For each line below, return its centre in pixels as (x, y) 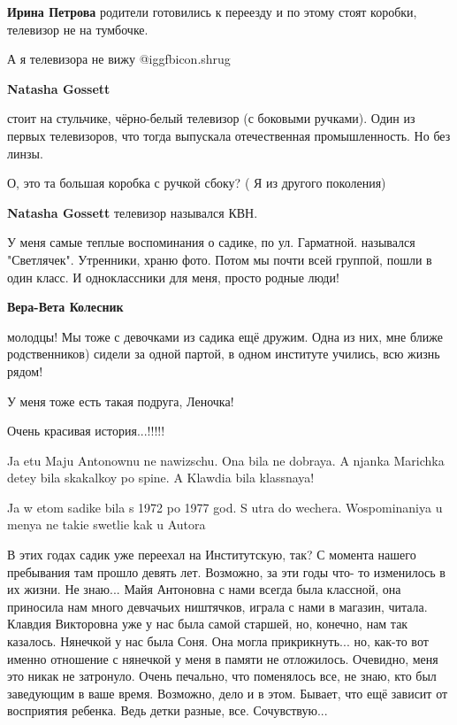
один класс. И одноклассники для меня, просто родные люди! (173, 277)
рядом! (25, 370)
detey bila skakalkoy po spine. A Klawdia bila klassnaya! (161, 478)
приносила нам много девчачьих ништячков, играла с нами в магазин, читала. (217, 606)
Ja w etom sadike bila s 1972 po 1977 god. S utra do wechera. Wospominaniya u (225, 507)
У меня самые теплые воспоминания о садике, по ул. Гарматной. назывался (211, 242)
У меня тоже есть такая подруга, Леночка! (121, 401)
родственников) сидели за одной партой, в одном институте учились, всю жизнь (224, 354)
